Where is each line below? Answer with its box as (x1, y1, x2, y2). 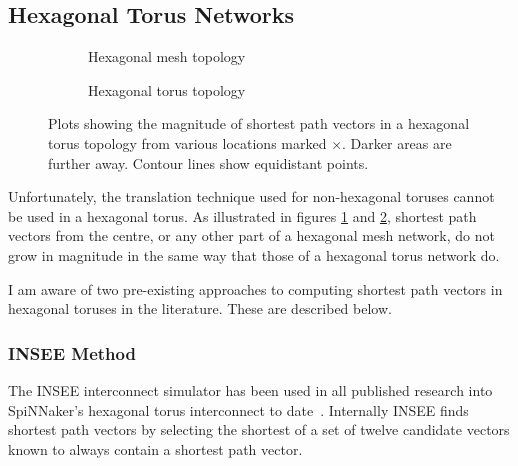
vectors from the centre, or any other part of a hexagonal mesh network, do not (8, 225, 495, 246)
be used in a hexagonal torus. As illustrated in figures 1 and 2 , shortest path (8, 205, 477, 226)
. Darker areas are (342, 132, 452, 153)
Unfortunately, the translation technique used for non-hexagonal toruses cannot (8, 186, 495, 207)
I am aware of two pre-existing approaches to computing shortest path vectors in (8, 278, 503, 299)
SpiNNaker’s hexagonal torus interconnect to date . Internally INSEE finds (8, 399, 469, 420)
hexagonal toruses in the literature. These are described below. (8, 298, 392, 319)
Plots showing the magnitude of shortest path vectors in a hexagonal (48, 113, 470, 134)
